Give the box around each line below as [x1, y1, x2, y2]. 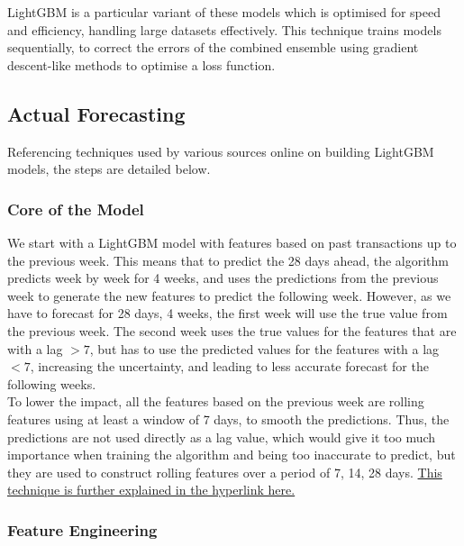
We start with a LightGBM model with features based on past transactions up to [7, 232, 457, 251]
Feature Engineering [7, 518, 158, 541]
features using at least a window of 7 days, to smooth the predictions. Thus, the [7, 409, 450, 428]
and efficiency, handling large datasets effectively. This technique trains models [7, 20, 441, 39]
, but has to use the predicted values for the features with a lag [89, 339, 440, 358]
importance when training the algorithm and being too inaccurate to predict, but [7, 445, 456, 464]
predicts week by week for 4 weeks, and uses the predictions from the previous [7, 268, 439, 287]
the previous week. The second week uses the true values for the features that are [7, 321, 457, 340]
